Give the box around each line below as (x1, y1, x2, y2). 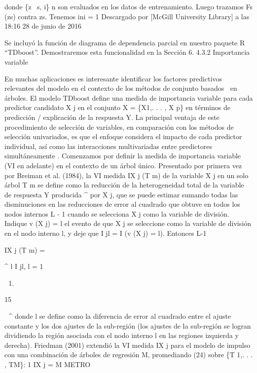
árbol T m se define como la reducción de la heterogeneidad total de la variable (4, 180, 244, 190)
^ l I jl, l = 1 (4, 261, 43, 271)
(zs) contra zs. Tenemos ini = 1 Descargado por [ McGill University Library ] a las (4, 11, 250, 21)
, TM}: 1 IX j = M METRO (4, 359, 91, 369)
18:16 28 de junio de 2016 (4, 21, 81, 31)
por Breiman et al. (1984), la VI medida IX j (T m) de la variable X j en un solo (4, 170, 249, 180)
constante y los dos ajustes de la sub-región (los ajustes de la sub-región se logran (4, 320, 251, 331)
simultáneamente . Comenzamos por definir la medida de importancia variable (4, 150, 241, 161)
